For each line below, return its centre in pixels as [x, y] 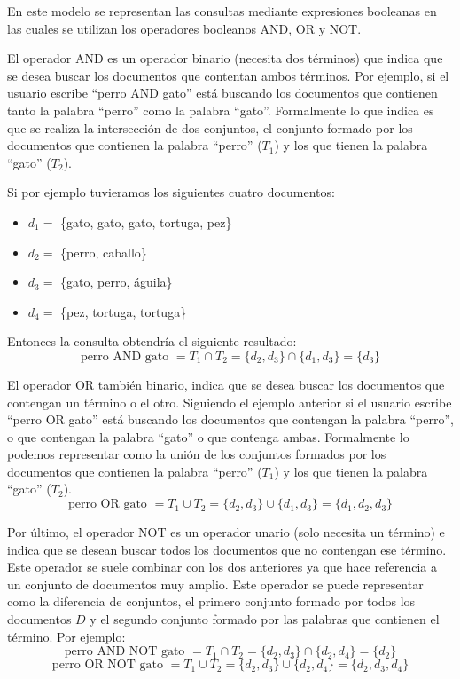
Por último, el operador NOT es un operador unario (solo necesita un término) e [226, 532]
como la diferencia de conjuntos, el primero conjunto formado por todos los [211, 601]
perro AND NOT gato [125, 652]
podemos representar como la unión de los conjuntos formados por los [197, 454]
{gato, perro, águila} [117, 282]
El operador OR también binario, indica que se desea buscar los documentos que [226, 384]
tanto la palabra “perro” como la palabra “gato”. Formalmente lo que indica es [221, 110]
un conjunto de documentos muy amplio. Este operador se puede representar [215, 584]
